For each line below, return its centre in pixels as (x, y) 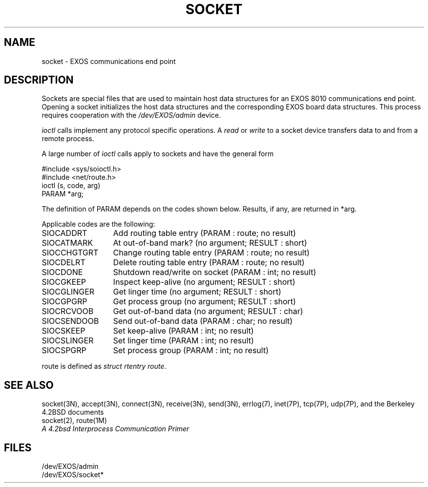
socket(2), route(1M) (74, 421)
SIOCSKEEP (64, 331)
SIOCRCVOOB (68, 311)
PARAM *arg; (63, 194)
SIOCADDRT (64, 233)
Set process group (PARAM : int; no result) (191, 350)
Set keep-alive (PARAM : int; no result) (183, 331)
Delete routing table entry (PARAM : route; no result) (209, 263)
